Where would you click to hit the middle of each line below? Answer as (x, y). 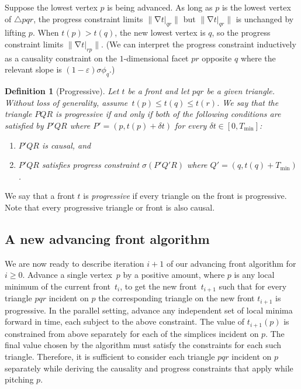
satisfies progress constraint (91, 165)
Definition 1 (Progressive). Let (62, 91)
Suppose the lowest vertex (51, 7)
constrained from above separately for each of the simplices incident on (132, 333)
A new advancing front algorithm (107, 238)
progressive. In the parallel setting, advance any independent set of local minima (149, 310)
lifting (15, 32)
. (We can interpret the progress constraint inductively (199, 44)
